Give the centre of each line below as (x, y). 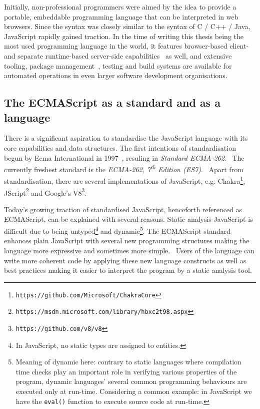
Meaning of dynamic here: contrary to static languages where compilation (128, 362)
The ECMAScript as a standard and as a (112, 102)
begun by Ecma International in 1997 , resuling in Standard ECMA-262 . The (124, 157)
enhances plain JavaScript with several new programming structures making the (127, 241)
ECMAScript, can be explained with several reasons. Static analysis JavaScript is (128, 219)
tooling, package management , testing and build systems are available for (118, 65)
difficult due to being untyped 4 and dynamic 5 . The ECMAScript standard (117, 230)
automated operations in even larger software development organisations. (116, 75)
